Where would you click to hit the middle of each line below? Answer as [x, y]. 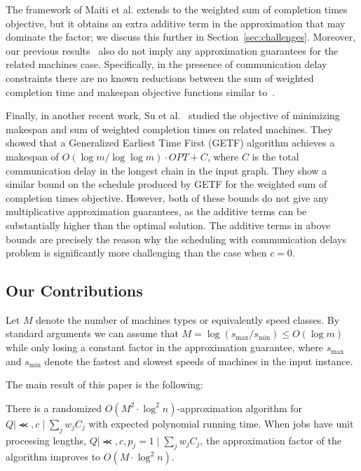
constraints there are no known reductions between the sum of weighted [160, 77]
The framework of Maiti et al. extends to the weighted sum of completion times [177, 9]
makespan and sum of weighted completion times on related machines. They [169, 129]
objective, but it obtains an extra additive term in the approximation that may [176, 23]
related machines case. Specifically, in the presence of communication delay [166, 64]
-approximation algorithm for [240, 408]
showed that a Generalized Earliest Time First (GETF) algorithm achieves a [170, 143]
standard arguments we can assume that [92, 333]
